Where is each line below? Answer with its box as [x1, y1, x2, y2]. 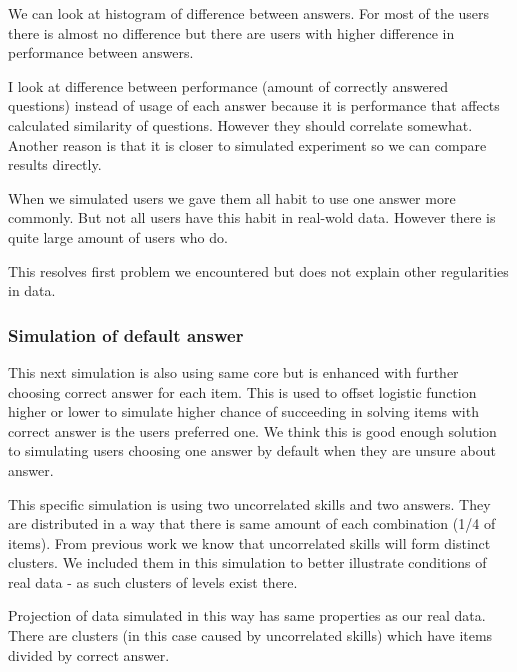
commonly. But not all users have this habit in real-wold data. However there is [8, 207, 496, 228]
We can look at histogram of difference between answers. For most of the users [8, 3, 490, 23]
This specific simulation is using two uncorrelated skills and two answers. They [8, 493, 491, 514]
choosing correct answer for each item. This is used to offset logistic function [8, 381, 477, 402]
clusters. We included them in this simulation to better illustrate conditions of [8, 552, 487, 573]
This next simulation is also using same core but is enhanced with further [8, 361, 459, 382]
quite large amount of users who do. [8, 226, 228, 247]
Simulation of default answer [8, 322, 244, 347]
